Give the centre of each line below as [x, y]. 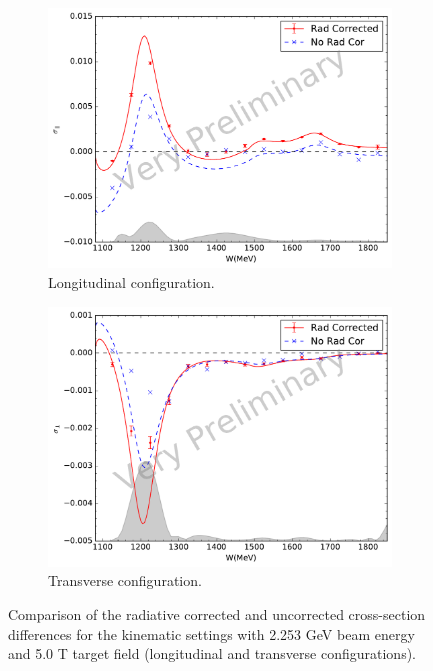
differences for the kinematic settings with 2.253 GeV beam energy [211, 633]
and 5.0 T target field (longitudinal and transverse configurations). [212, 653]
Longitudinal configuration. [131, 281]
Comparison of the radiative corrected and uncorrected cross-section [217, 614]
